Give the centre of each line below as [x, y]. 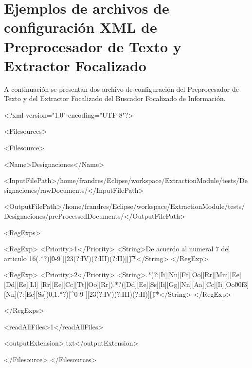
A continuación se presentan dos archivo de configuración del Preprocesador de [121, 89]
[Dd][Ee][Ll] [21, 284]
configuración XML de [81, 27]
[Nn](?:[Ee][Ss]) [27, 294]
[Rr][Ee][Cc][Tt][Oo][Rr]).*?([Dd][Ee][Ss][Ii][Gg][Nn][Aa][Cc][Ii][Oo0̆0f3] [144, 284]
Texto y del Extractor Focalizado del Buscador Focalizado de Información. [115, 98]
